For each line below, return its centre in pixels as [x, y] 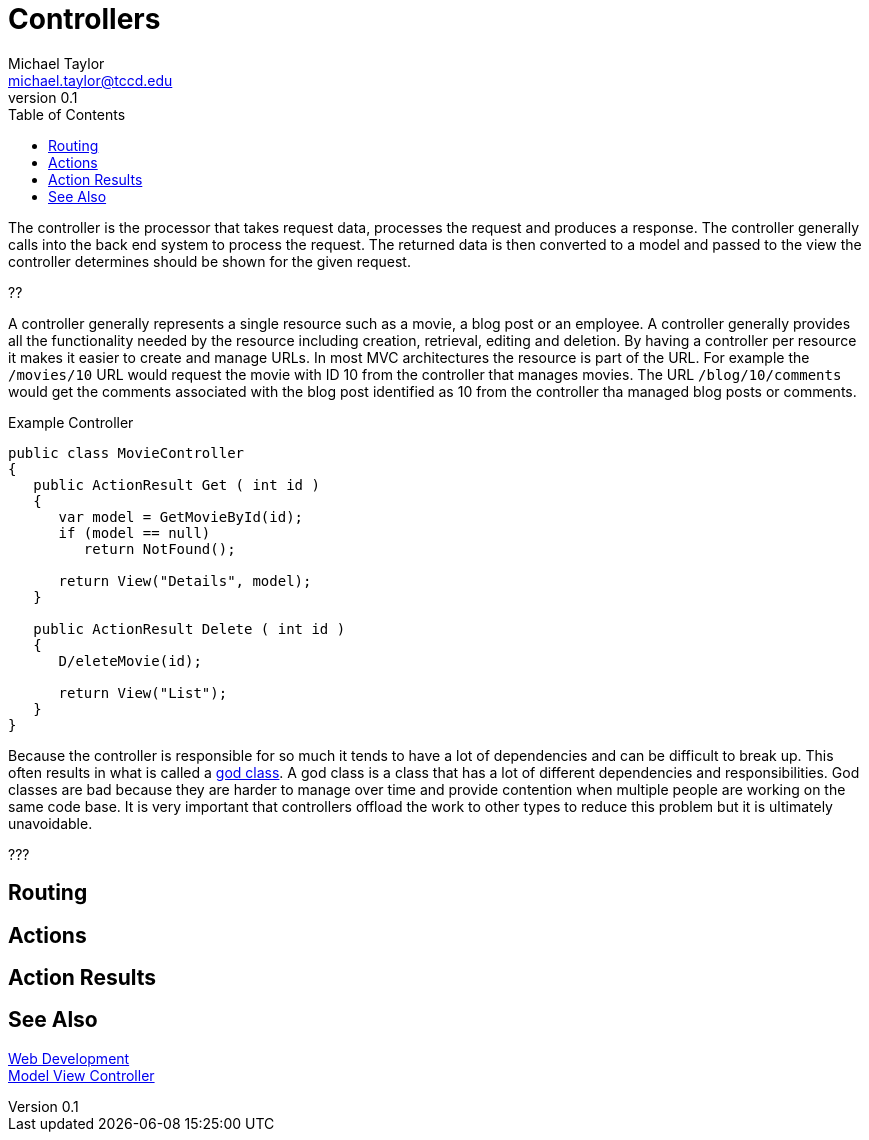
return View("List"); [143, 692]
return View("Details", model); [185, 580]
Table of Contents [67, 114]
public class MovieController [126, 452]
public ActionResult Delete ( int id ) [189, 628]
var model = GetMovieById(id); [181, 516]
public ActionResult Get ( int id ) [176, 484]
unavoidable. [50, 823]
